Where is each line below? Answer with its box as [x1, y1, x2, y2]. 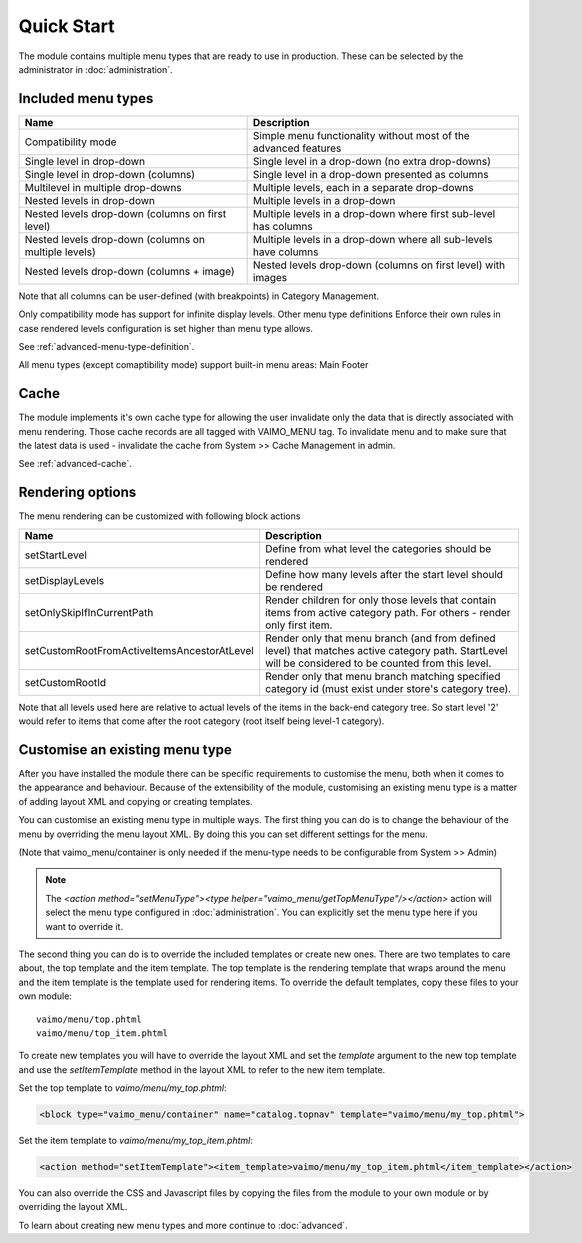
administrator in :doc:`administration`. [18, 63, 174, 75]
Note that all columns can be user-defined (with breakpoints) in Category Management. [18, 290, 380, 302]
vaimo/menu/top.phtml [36, 1013, 142, 1025]
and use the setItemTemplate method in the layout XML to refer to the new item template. [18, 1063, 386, 1075]
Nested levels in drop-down [24, 193, 155, 207]
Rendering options [18, 484, 137, 501]
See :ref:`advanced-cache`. [18, 458, 132, 470]
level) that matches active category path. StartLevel [265, 643, 509, 657]
